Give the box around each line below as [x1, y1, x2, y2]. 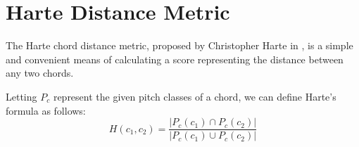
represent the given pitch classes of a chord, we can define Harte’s [53, 89, 336, 103]
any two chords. [6, 65, 74, 80]
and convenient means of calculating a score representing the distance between [6, 51, 344, 66]
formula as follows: [6, 103, 86, 117]
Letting [6, 89, 37, 103]
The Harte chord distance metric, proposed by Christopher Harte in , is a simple [6, 38, 353, 53]
